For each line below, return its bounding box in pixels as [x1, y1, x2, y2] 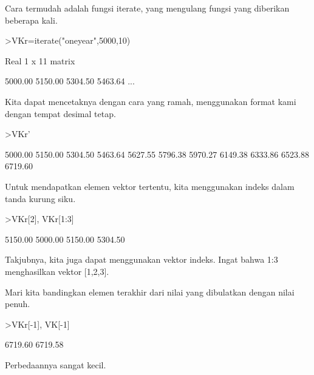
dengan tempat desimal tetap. [5, 107, 116, 120]
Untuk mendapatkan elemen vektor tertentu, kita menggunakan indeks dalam [5, 180, 295, 192]
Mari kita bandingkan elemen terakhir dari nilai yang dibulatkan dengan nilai [5, 285, 295, 298]
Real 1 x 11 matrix [5, 54, 75, 67]
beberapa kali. [5, 13, 58, 26]
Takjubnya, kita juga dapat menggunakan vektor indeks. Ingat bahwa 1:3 [5, 253, 278, 266]
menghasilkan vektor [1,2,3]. [5, 265, 109, 277]
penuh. [5, 297, 30, 310]
